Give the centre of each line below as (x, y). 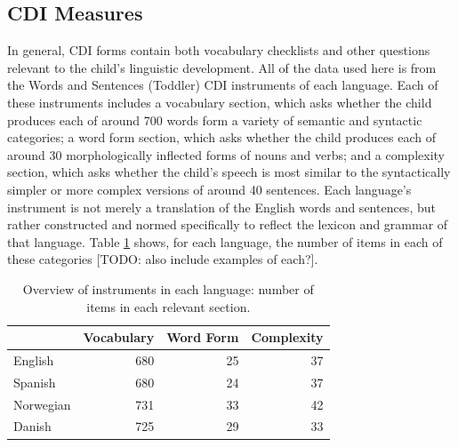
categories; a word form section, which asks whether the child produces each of (221, 137)
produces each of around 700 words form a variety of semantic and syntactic (215, 120)
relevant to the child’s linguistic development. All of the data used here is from (222, 67)
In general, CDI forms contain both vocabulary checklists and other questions (219, 50)
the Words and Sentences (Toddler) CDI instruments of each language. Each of (223, 85)
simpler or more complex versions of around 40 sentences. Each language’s (209, 189)
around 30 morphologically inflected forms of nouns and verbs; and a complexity (226, 154)
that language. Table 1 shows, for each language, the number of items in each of (225, 241)
